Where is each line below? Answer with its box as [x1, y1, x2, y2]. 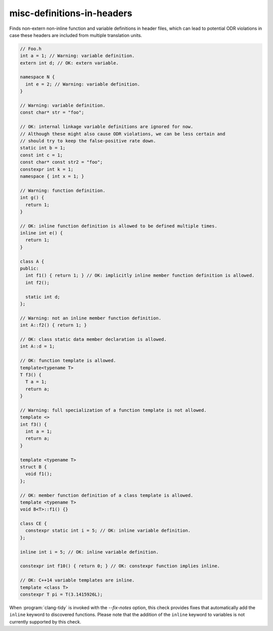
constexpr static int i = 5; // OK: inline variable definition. [25, 528, 191, 534]
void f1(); [25, 471, 53, 477]
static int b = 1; [20, 145, 66, 151]
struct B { [20, 464, 47, 469]
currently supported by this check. [9, 618, 81, 625]
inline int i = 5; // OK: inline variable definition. [20, 549, 159, 555]
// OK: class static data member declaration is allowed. [20, 336, 167, 342]
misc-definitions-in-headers [9, 8, 132, 19]
